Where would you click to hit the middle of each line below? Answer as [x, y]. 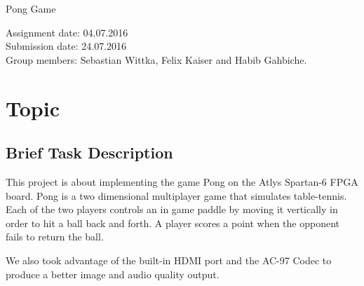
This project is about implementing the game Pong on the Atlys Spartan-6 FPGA [182, 181]
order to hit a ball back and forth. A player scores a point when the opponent [173, 223]
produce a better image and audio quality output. [113, 274]
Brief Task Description [89, 152]
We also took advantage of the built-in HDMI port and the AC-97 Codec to [169, 260]
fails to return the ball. [55, 237]
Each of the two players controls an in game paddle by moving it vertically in [172, 209]
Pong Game [31, 8]
